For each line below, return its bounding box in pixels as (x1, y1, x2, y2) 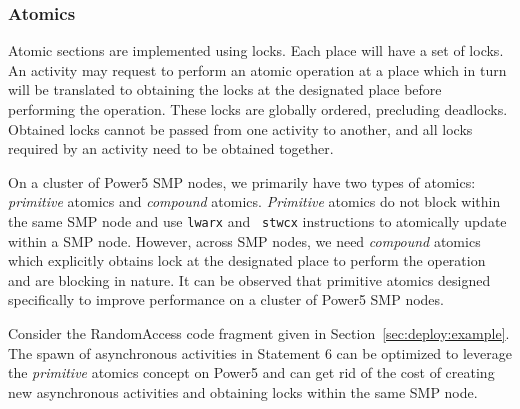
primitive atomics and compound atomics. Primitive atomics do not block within (8, 191, 501, 212)
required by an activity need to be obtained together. (8, 138, 334, 159)
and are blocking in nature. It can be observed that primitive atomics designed (8, 269, 491, 290)
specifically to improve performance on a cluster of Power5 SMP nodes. (8, 289, 444, 310)
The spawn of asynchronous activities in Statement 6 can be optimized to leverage (8, 342, 512, 363)
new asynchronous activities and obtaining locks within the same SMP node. (8, 381, 478, 402)
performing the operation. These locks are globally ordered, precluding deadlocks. (8, 99, 508, 119)
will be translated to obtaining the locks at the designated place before (8, 79, 442, 100)
